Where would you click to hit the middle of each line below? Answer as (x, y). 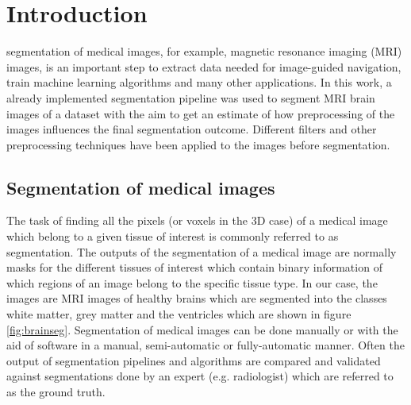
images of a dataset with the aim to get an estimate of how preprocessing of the (201, 113)
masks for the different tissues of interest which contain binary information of (194, 267)
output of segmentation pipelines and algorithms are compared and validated (194, 360)
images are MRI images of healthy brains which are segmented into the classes (197, 298)
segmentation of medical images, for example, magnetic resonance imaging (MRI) (204, 51)
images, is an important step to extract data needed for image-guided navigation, (204, 66)
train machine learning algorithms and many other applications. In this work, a (199, 82)
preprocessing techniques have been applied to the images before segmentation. (198, 144)
